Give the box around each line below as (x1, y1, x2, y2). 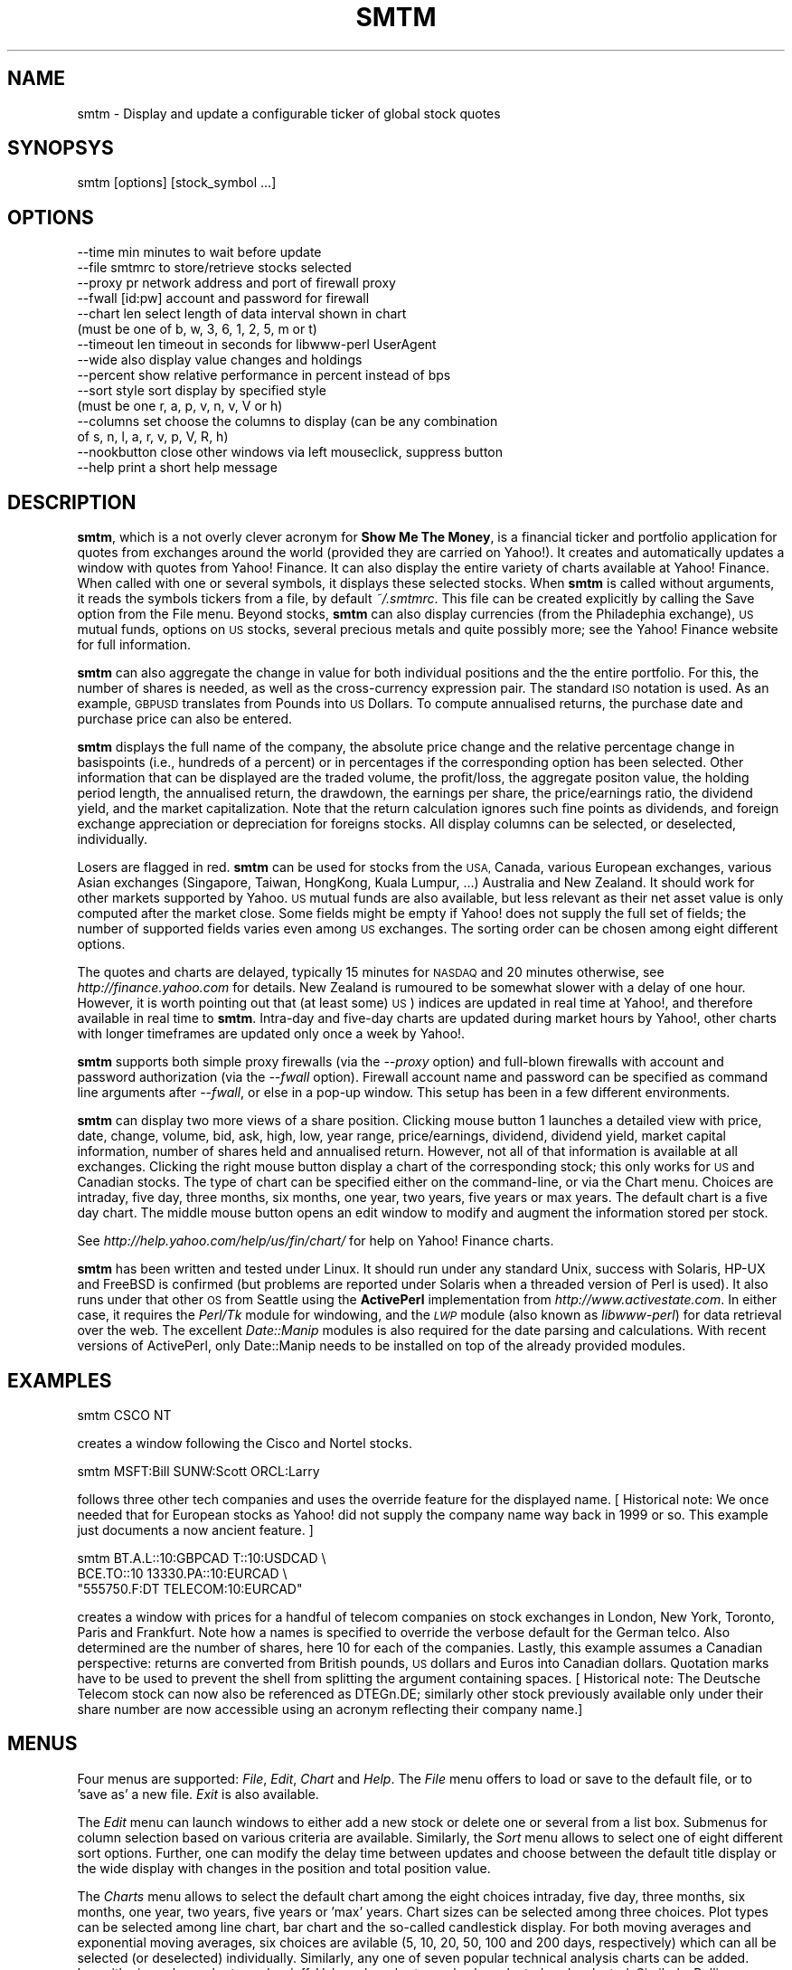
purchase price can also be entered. (77, 711, 293, 727)
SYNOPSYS (7, 137, 114, 160)
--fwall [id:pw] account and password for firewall (77, 290, 370, 307)
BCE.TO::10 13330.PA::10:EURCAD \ (77, 1565, 288, 1581)
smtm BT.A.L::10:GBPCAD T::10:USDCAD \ (77, 1549, 326, 1566)
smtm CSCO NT (77, 1406, 172, 1423)
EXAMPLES (7, 1369, 112, 1392)
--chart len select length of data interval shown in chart (77, 306, 407, 322)
